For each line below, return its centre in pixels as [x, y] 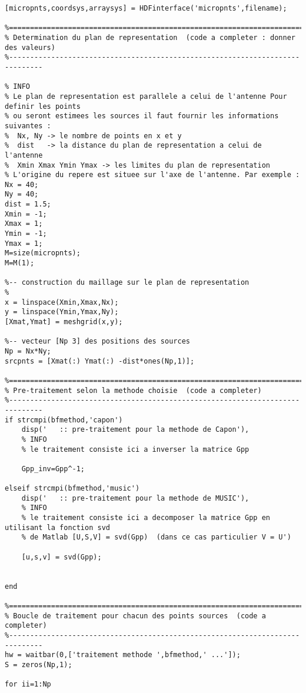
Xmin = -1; [26, 214]
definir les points [43, 106]
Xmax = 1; [24, 224]
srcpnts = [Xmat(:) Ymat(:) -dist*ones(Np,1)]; [100, 361]
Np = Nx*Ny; [28, 351]
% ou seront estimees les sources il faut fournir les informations [142, 116]
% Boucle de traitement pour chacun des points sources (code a [135, 616]
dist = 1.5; [28, 204]
